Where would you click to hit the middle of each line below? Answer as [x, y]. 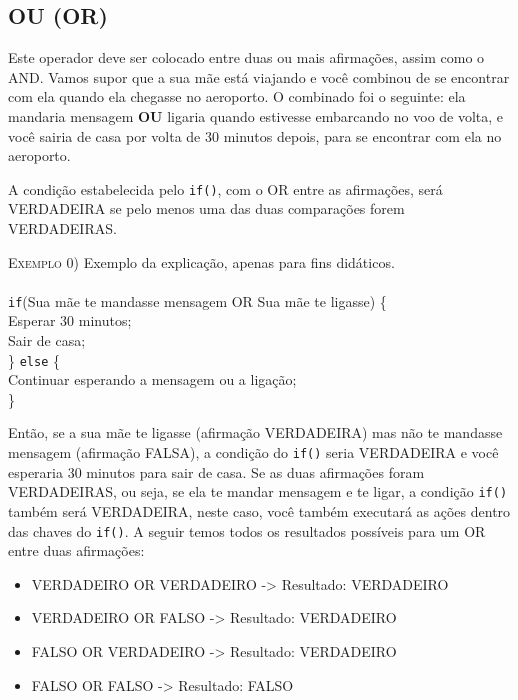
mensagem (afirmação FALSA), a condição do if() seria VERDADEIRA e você [253, 452]
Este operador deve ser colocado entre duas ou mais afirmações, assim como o [246, 57]
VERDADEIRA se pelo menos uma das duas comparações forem [206, 208]
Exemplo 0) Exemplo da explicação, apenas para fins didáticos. [201, 261]
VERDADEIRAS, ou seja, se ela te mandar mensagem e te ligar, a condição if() [258, 491]
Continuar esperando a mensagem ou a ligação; [152, 379]
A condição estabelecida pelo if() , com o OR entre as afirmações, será [225, 188]
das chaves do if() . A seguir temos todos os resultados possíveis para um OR [247, 530]
